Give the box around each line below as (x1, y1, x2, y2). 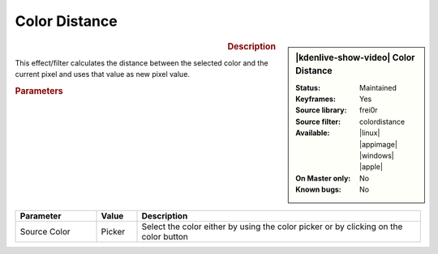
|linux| (359, 128, 380, 138)
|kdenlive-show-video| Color (295, 52, 415, 63)
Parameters (15, 85, 64, 96)
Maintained (359, 83, 397, 92)
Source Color (19, 226, 71, 237)
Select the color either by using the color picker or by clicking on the (141, 221, 403, 232)
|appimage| (359, 139, 397, 149)
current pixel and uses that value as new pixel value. (15, 70, 191, 79)
